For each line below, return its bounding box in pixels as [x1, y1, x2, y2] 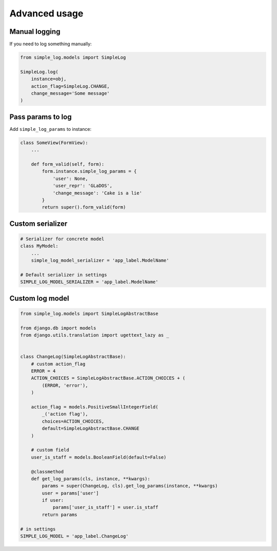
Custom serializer [9, 219, 68, 228]
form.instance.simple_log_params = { [42, 168, 137, 174]
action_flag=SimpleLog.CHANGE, [31, 83, 110, 89]
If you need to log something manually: [9, 41, 92, 47]
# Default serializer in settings [20, 272, 107, 278]
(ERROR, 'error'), [42, 382, 88, 388]
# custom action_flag [31, 361, 86, 367]
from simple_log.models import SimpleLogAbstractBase [20, 310, 159, 317]
